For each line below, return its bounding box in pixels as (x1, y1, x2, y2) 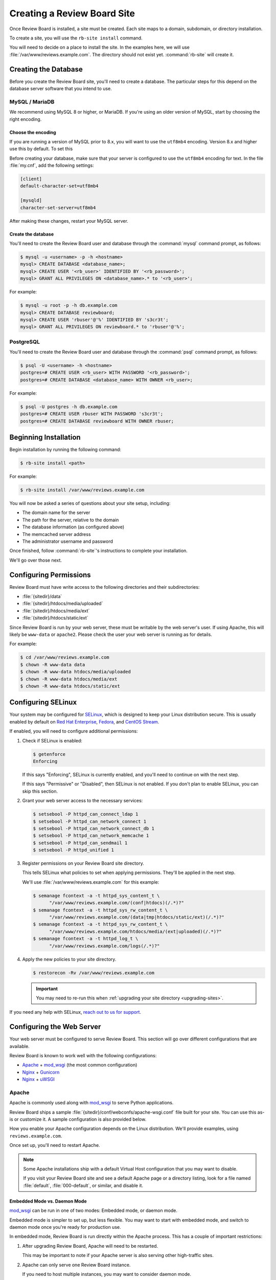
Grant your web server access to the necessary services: (22, 798, 143, 804)
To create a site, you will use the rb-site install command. (9, 35, 143, 41)
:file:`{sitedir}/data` (22, 593, 62, 600)
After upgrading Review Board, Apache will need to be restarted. (22, 1243, 158, 1249)
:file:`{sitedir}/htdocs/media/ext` (22, 607, 90, 614)
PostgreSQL (9, 338, 40, 345)
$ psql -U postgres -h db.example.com (20, 403, 118, 410)
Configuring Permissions (9, 570, 91, 579)
